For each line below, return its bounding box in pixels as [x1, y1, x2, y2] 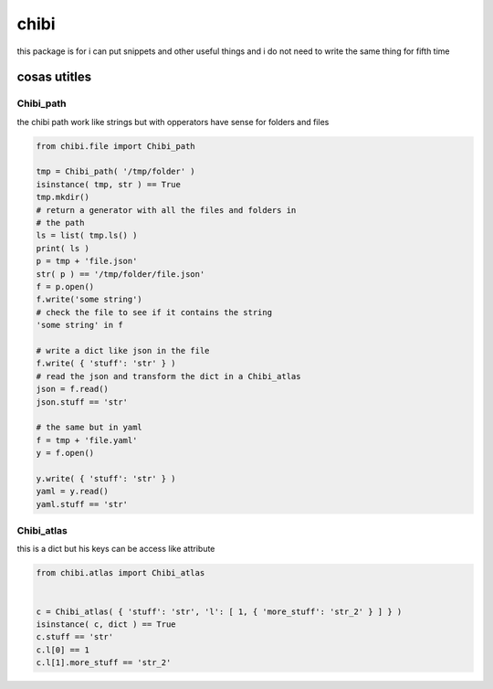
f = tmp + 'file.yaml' [36, 435, 138, 445]
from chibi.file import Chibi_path [36, 141, 195, 151]
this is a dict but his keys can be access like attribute [16, 544, 215, 555]
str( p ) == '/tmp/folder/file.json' [36, 269, 205, 279]
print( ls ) [36, 243, 90, 253]
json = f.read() [36, 384, 110, 395]
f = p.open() [36, 281, 95, 291]
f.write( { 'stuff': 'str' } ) [36, 358, 177, 369]
